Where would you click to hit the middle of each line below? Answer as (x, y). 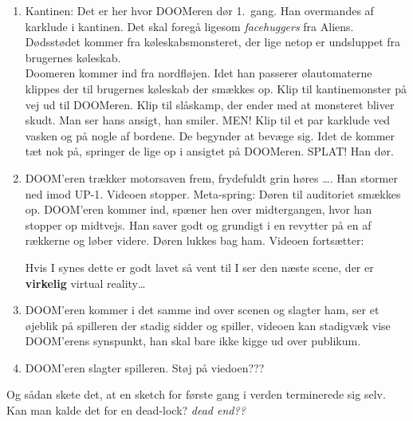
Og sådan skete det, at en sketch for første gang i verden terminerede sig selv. (196, 394)
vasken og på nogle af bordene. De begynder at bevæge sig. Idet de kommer (210, 135)
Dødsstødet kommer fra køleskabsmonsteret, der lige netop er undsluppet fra (213, 42)
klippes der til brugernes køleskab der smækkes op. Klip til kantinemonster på (216, 88)
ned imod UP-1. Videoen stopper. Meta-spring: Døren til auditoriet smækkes (213, 193)
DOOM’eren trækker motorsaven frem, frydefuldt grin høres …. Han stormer (211, 177)
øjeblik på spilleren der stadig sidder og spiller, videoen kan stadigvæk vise (208, 325)
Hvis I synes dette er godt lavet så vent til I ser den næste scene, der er (199, 267)
